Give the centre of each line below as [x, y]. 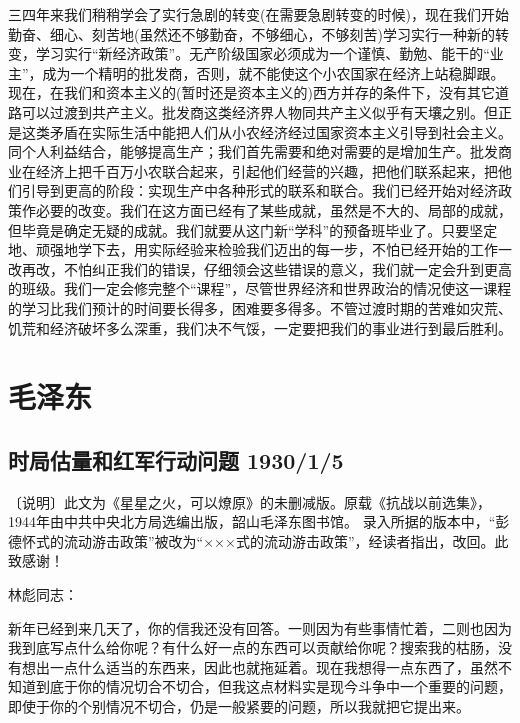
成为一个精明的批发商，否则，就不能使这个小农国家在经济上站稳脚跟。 [273, 72]
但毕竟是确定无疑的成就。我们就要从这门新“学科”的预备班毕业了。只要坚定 [253, 229]
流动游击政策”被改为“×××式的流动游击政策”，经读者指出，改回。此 [286, 540]
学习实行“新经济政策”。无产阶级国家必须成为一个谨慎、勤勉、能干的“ [262, 53]
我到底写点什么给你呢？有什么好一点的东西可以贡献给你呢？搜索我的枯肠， [253, 647]
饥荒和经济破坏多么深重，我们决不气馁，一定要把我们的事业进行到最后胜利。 [260, 327]
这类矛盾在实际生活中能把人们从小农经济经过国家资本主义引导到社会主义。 [266, 131]
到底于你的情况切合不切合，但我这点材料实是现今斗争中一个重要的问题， [273, 686]
